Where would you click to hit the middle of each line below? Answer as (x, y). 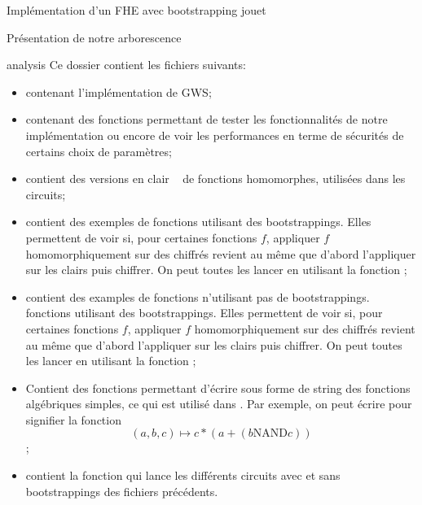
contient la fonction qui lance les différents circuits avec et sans (183, 475)
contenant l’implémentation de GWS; (119, 91)
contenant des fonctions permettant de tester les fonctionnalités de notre (207, 119)
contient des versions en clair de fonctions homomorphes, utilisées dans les (215, 178)
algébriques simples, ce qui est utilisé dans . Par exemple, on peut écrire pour (219, 404)
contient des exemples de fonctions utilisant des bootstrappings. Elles (198, 222)
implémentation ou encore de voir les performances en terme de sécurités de (215, 135)
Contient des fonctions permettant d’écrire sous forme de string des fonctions (218, 387)
